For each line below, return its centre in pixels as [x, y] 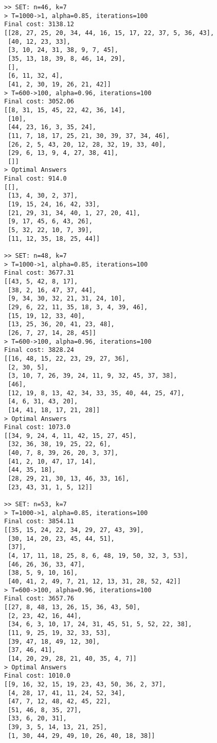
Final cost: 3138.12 [39, 24]
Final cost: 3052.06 [39, 102]
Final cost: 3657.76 [39, 599]
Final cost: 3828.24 [39, 350]
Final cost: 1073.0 [37, 427]
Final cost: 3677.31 [39, 273]
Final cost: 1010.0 [37, 676]
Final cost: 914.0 [35, 179]
